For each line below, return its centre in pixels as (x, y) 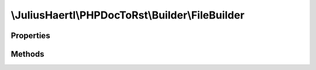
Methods (28, 54)
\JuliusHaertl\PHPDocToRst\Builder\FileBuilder (128, 15)
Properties (30, 36)
